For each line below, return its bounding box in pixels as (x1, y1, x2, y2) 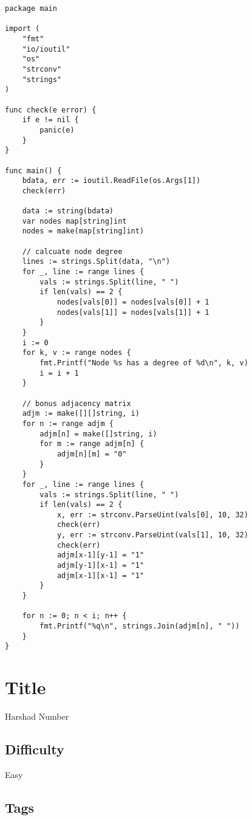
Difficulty (5, 740, 64, 759)
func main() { (5, 166, 62, 175)
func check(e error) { (5, 105, 97, 114)
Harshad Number (5, 710, 69, 723)
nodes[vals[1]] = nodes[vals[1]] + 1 (56, 308, 209, 317)
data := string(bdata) (22, 207, 114, 216)
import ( (5, 24, 40, 33)
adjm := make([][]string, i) (22, 409, 140, 418)
